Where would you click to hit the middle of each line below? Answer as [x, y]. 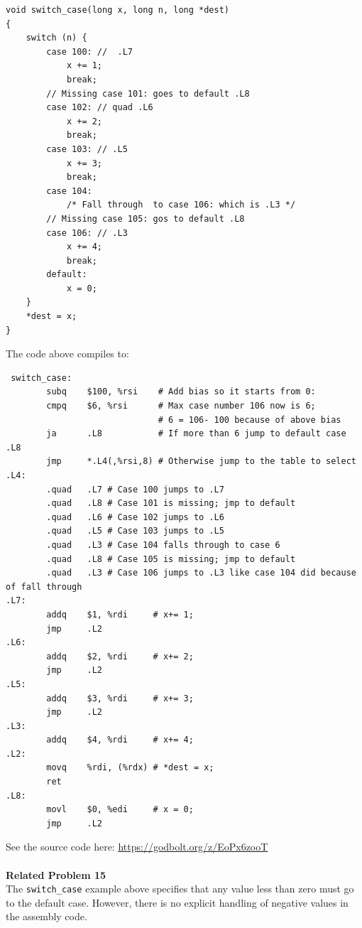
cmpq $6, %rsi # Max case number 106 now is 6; [181, 406]
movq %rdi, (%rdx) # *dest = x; [130, 768]
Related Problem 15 [56, 874]
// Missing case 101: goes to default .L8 [148, 93]
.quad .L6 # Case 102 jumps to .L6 [135, 517]
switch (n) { [56, 38]
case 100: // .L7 [89, 52]
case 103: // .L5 [87, 149]
